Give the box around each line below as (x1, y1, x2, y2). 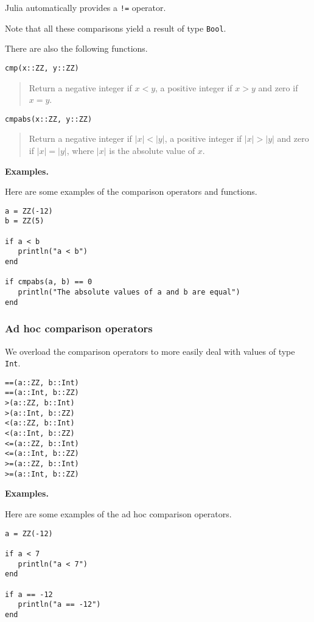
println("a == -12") (18, 600, 101, 609)
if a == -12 (5, 590, 53, 599)
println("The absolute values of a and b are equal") (18, 288, 240, 297)
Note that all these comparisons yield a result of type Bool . (5, 21, 226, 34)
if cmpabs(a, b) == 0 (5, 278, 92, 287)
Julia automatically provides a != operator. (5, 1, 166, 13)
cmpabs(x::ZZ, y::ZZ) (5, 114, 92, 124)
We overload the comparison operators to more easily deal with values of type (5, 344, 295, 357)
